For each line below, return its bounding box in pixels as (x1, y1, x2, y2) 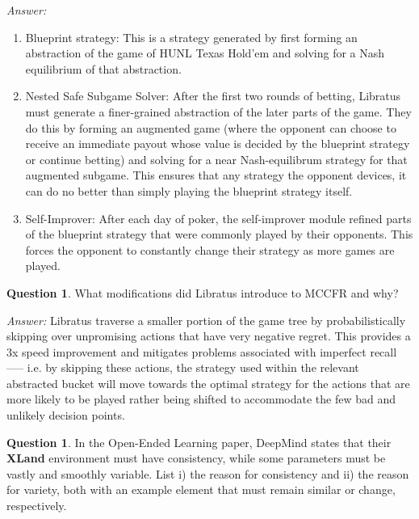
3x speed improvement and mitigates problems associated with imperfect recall (6, 343, 397, 360)
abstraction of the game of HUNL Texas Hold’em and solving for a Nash (25, 44, 385, 61)
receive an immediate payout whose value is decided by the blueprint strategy (25, 135, 410, 152)
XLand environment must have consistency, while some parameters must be (6, 449, 386, 466)
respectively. (6, 497, 67, 514)
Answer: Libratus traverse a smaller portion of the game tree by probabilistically (6, 311, 406, 328)
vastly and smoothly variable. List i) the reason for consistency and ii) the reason (6, 465, 409, 482)
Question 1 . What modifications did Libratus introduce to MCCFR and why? (6, 284, 399, 301)
